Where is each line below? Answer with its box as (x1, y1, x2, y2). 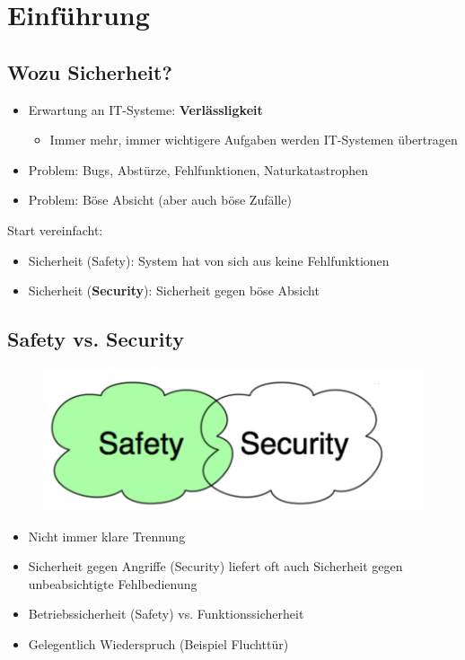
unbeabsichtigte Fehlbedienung (28, 574, 197, 593)
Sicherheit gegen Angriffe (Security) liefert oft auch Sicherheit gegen (28, 557, 403, 576)
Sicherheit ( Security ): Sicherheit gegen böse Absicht (28, 281, 320, 300)
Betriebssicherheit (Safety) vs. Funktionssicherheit (28, 604, 304, 623)
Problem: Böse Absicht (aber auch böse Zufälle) (28, 190, 292, 209)
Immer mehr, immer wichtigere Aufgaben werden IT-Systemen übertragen (49, 130, 458, 149)
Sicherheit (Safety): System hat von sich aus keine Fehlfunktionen (28, 251, 390, 269)
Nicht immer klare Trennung (28, 526, 186, 545)
